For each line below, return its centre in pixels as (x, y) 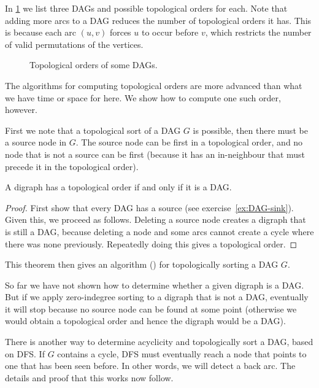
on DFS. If (25, 353)
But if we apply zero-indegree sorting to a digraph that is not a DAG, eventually (157, 297)
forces (120, 32)
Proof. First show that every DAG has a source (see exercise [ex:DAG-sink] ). (149, 207)
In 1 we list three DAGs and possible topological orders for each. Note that (146, 8)
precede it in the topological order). (72, 166)
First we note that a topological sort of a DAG (93, 130)
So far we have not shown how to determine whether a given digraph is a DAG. (155, 285)
